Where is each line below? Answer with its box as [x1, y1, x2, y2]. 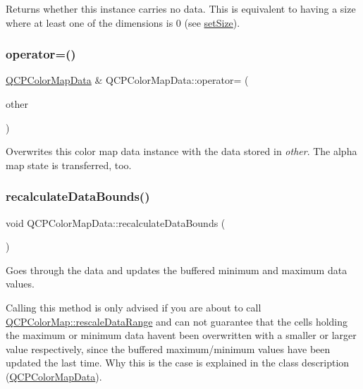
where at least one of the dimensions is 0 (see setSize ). [6, 15, 240, 30]
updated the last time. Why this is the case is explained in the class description [6, 355, 350, 370]
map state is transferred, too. [6, 157, 132, 172]
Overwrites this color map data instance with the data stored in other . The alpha [6, 144, 357, 159]
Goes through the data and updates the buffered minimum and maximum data [6, 262, 347, 277]
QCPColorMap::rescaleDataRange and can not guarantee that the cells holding [6, 314, 348, 328]
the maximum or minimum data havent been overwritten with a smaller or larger [6, 328, 357, 342]
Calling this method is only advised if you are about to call [6, 300, 262, 314]
